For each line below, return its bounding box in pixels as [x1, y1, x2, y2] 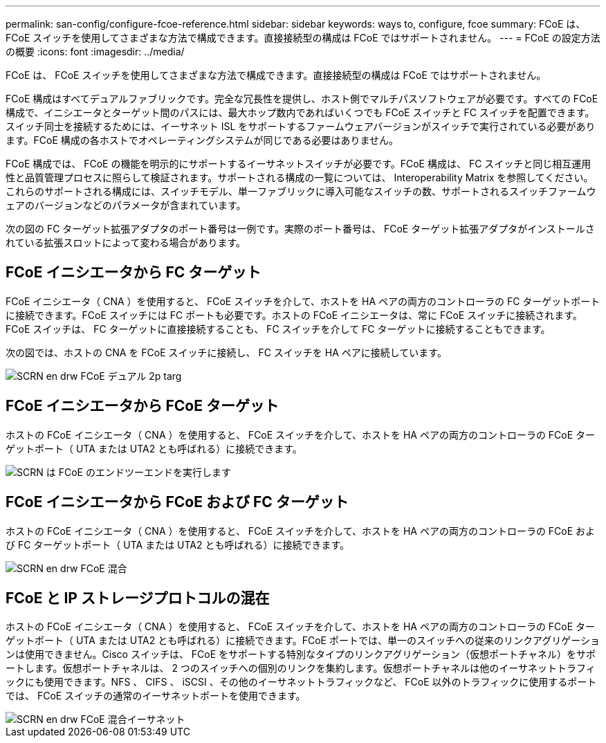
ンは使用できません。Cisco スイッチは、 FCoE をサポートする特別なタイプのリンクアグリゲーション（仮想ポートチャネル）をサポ [6, 648, 596, 661]
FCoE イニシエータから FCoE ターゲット [6, 397, 279, 415]
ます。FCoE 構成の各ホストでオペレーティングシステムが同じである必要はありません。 [6, 134, 399, 146]
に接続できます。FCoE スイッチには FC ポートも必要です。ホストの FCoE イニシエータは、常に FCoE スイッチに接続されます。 [6, 309, 582, 321]
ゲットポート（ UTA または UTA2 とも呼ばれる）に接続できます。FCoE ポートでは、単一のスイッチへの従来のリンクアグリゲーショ [6, 634, 600, 647]
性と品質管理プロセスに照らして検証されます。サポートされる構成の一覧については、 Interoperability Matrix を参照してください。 [6, 172, 594, 183]
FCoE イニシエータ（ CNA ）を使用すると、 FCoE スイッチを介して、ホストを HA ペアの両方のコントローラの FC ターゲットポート [6, 295, 600, 307]
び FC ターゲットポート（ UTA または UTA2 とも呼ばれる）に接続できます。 [6, 538, 350, 551]
